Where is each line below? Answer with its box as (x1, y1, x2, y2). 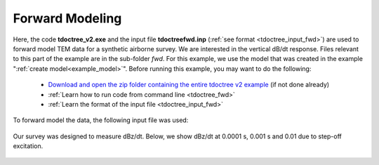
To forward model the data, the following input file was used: (13, 116, 189, 124)
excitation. (13, 142, 44, 150)
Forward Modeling (13, 11, 122, 26)
